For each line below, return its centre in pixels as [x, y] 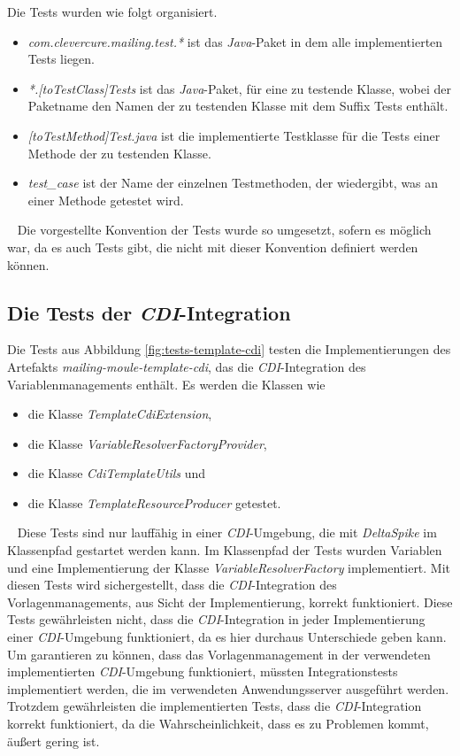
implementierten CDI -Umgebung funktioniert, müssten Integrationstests [203, 671]
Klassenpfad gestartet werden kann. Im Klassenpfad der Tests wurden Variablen [225, 550]
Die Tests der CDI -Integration [149, 312]
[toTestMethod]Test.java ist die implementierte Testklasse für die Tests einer [234, 135]
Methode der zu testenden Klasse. [119, 153]
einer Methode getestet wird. [106, 200]
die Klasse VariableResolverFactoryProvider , [147, 443]
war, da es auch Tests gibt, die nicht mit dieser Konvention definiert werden [213, 247]
